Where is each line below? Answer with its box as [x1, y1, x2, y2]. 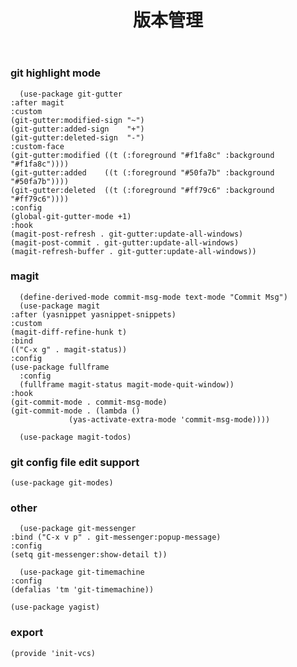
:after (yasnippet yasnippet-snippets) [10, 309, 177, 320]
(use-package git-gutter [19, 89, 123, 99]
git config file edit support [10, 455, 140, 469]
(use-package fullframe [10, 362, 110, 372]
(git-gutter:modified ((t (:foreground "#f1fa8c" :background [10, 150, 275, 160]
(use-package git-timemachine [19, 567, 145, 578]
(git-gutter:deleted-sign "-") [10, 132, 145, 143]
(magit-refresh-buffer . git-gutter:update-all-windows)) [10, 246, 257, 256]
